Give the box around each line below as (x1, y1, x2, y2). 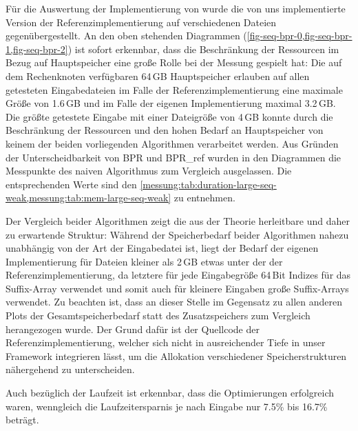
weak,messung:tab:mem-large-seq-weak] (6, 190, 171, 205)
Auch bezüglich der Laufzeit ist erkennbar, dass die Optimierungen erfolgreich (6, 385, 335, 400)
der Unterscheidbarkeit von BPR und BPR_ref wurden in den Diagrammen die (6, 150, 341, 164)
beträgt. (6, 412, 39, 427)
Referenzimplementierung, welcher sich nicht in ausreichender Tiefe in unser (6, 335, 326, 350)
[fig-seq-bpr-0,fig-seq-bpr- (246, 28, 352, 43)
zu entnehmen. (173, 190, 235, 205)
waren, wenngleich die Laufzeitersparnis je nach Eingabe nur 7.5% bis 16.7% (6, 399, 328, 413)
